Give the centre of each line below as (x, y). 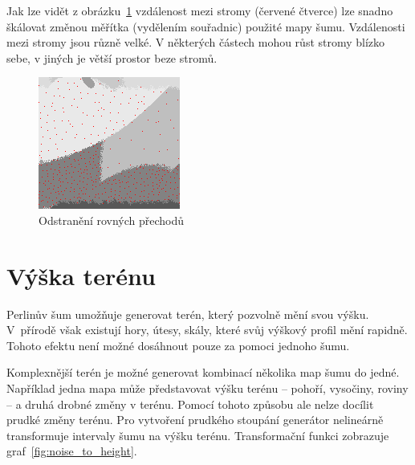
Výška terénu (81, 275)
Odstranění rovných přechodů (112, 220)
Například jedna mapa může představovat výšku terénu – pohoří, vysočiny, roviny (207, 388)
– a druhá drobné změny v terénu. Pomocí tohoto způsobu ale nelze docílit (190, 404)
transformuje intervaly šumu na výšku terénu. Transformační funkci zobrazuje (198, 435)
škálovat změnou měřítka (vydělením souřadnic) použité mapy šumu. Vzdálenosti (206, 26)
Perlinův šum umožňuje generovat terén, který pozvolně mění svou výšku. (188, 314)
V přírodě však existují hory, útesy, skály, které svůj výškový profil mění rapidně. (207, 330)
